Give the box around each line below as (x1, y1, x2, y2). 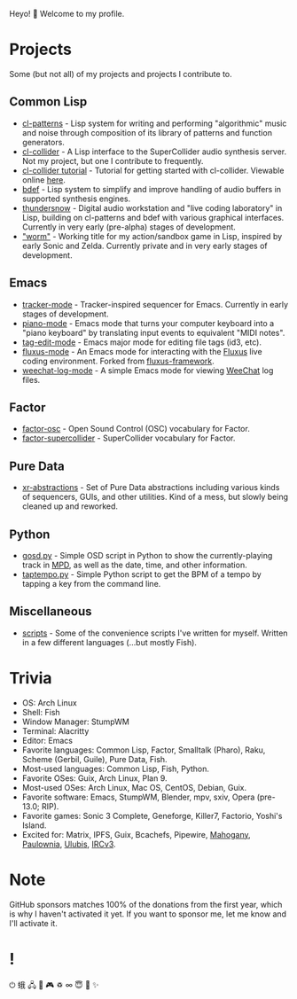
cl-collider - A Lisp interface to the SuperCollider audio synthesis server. (21, 146, 287, 157)
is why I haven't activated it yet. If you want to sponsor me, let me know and (9, 909, 286, 919)
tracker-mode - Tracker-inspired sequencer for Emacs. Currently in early (21, 299, 289, 309)
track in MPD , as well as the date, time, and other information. (21, 559, 247, 570)
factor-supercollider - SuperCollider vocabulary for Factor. (21, 433, 236, 443)
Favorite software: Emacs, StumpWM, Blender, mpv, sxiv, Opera (21, 792, 255, 802)
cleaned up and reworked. (21, 501, 118, 511)
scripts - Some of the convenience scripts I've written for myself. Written (21, 628, 288, 638)
